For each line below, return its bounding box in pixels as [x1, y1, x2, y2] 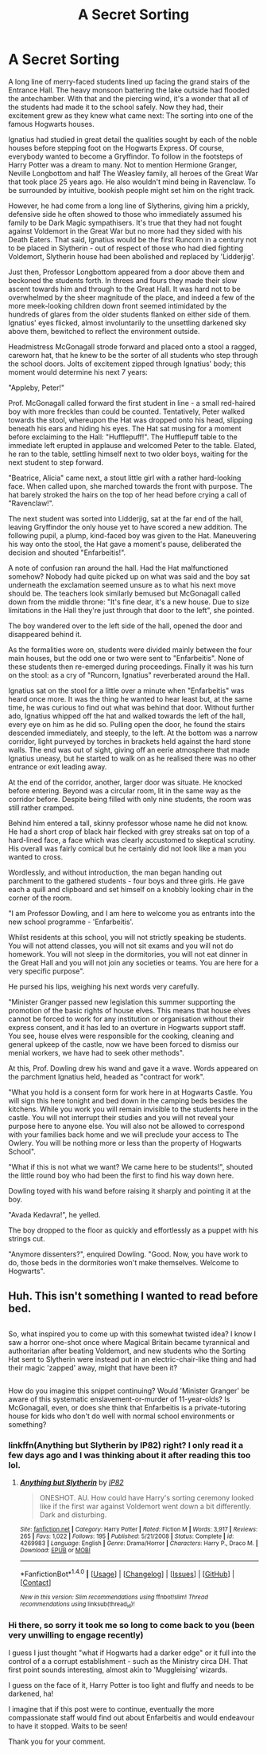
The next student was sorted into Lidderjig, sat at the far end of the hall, [8, 513, 244, 523]
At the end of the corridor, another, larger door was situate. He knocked [8, 777, 242, 787]
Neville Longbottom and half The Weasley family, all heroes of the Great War [8, 168, 258, 178]
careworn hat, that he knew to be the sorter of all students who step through [8, 350, 258, 360]
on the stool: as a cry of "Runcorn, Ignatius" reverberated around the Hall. [8, 670, 250, 679]
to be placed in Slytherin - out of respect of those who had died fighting [8, 243, 244, 253]
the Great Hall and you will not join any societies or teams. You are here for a [8, 958, 259, 967]
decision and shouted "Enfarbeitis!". [8, 548, 126, 557]
